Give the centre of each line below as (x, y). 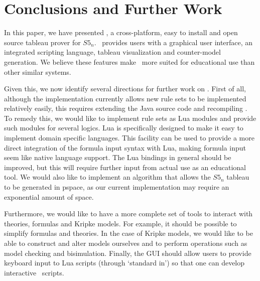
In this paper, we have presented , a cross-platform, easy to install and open (121, 32)
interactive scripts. (34, 272)
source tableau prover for (42, 42)
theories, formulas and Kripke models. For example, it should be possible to (120, 223)
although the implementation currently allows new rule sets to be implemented (125, 98)
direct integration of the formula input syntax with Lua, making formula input (125, 147)
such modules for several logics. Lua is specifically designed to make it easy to (124, 128)
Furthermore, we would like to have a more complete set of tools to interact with (128, 214)
